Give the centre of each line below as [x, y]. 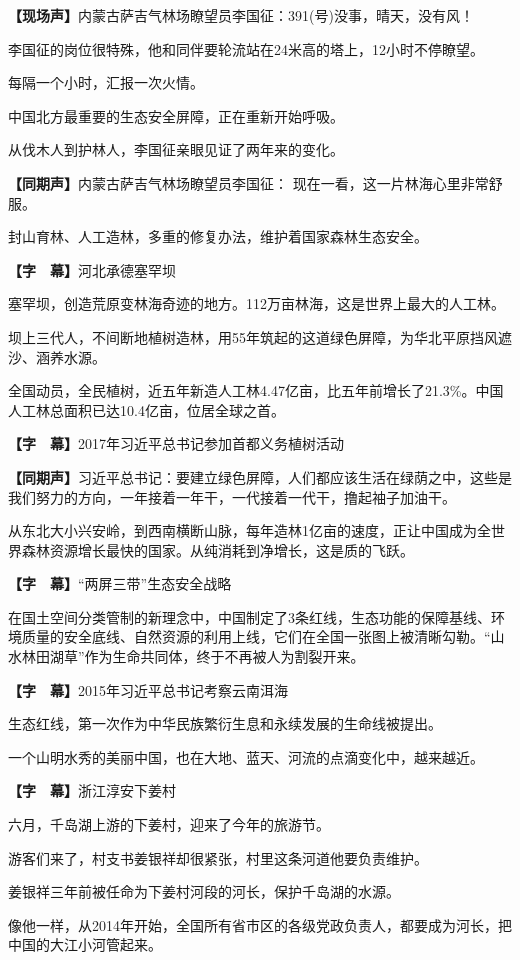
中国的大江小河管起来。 [85, 944]
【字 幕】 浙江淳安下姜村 [92, 790]
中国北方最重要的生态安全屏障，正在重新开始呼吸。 [176, 115]
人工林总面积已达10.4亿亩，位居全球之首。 [146, 409]
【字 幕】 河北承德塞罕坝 [92, 269]
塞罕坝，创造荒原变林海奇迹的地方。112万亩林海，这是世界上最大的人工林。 [256, 303]
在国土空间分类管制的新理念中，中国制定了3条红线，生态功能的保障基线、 [249, 616]
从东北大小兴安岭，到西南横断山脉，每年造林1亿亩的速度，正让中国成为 [242, 530]
